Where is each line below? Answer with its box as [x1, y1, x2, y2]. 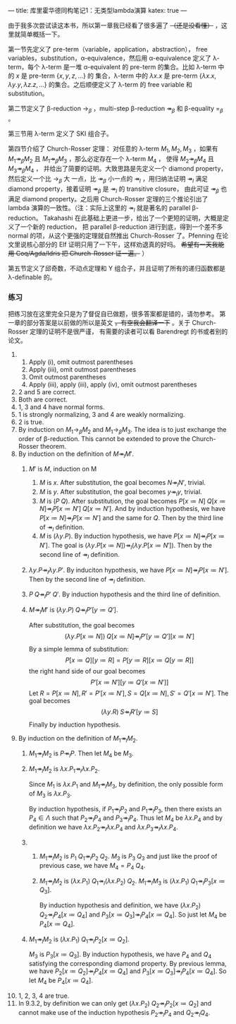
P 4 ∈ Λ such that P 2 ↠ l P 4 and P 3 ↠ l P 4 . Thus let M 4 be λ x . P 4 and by [28, 813, 223, 824]
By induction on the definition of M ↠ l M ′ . [18, 449, 135, 459]
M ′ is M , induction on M [28, 465, 97, 473]
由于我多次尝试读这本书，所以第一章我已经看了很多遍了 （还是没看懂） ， [8, 21, 221, 30]
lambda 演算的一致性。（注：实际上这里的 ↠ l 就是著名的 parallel [8, 204, 191, 213]
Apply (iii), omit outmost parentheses [28, 365, 137, 373]
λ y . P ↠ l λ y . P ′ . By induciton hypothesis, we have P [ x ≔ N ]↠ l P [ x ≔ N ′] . [28, 565, 230, 576]
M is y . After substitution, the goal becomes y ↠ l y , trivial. [39, 488, 203, 498]
